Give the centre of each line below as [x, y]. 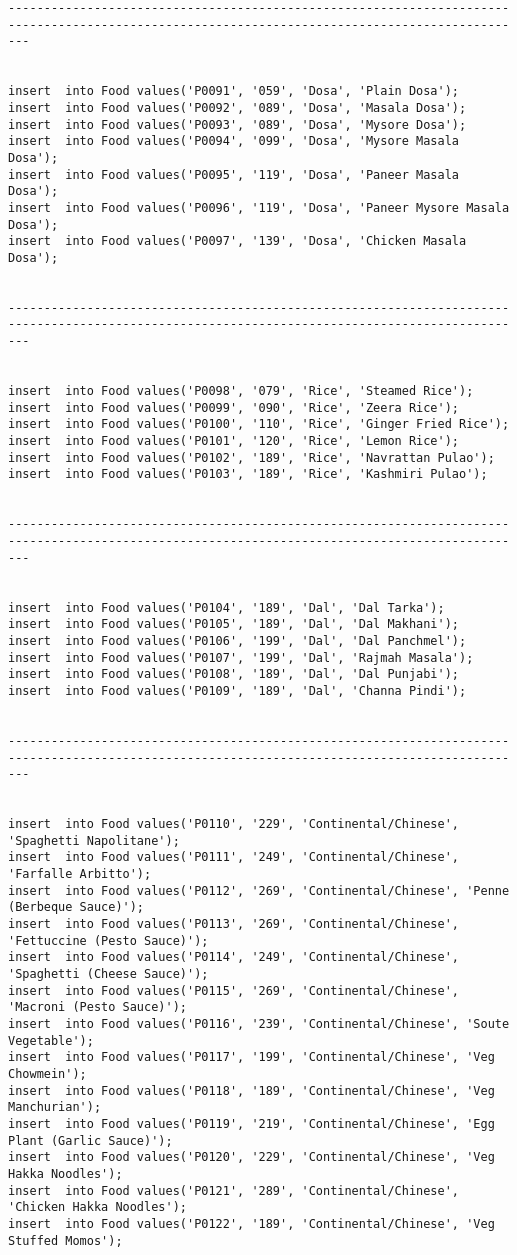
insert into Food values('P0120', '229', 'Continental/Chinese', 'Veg [251, 1157]
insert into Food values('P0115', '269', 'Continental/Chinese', [234, 990]
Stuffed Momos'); [65, 1240]
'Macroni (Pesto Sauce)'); [97, 1007]
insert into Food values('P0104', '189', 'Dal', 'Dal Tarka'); [226, 607]
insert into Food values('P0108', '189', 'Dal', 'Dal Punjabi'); [234, 674]
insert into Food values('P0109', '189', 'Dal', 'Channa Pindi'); [237, 690]
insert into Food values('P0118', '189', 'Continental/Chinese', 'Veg [251, 1090]
